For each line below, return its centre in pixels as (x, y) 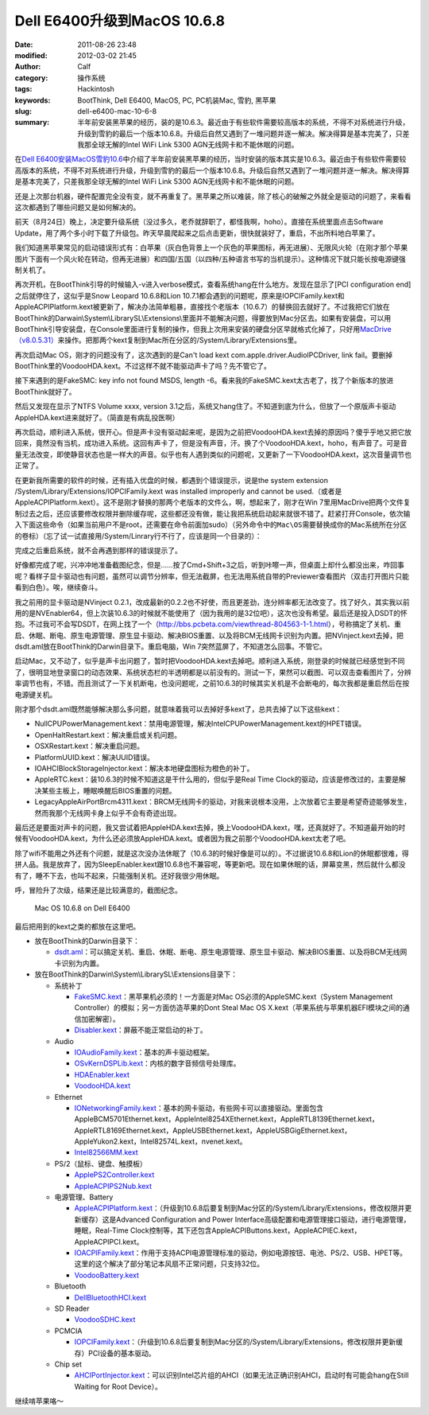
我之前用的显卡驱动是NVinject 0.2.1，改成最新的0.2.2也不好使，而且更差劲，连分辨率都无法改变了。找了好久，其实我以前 (213, 602)
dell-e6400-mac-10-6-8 (117, 111)
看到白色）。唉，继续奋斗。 (58, 587)
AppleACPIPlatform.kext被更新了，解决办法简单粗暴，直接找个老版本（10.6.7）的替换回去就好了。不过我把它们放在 (202, 307)
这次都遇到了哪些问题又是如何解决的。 (77, 208)
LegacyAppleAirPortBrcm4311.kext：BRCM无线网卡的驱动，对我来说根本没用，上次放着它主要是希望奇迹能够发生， (223, 802)
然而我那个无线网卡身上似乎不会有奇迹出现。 (108, 813)
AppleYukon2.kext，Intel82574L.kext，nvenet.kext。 (160, 1141)
